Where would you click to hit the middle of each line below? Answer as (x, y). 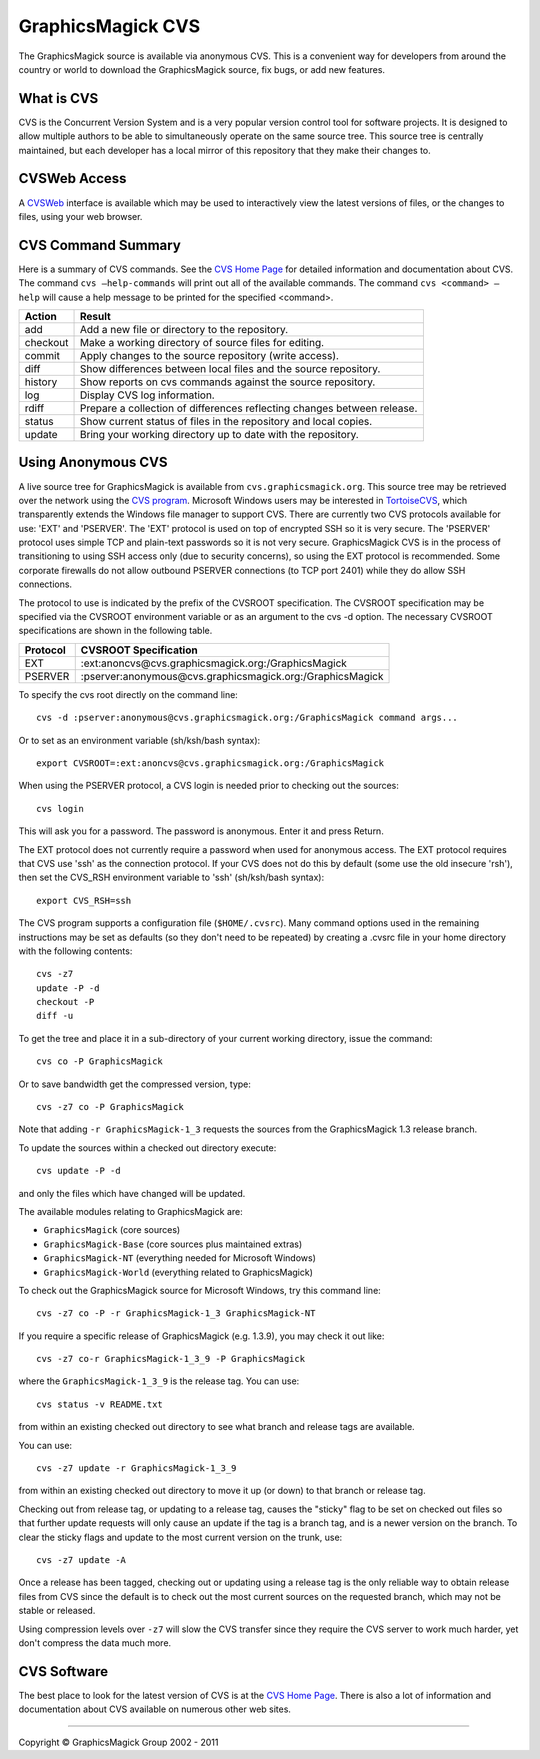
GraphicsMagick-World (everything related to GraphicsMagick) (178, 1272)
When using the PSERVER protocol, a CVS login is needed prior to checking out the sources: (209, 786)
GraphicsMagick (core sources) (112, 1230)
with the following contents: (75, 951)
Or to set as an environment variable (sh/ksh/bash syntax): (139, 740)
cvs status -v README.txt (100, 1404)
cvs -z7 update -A (81, 1560)
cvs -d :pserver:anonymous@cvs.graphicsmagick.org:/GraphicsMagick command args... (247, 718)
